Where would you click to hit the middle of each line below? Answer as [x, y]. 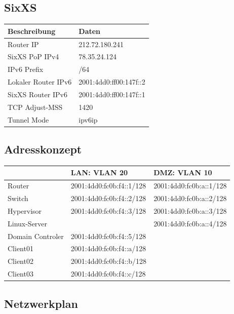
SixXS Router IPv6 [37, 94]
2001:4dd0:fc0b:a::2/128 [190, 198]
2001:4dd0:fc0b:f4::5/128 [108, 236]
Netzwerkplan [41, 303]
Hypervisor [25, 210]
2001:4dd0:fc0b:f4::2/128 [108, 198]
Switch [18, 198]
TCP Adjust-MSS [35, 107]
